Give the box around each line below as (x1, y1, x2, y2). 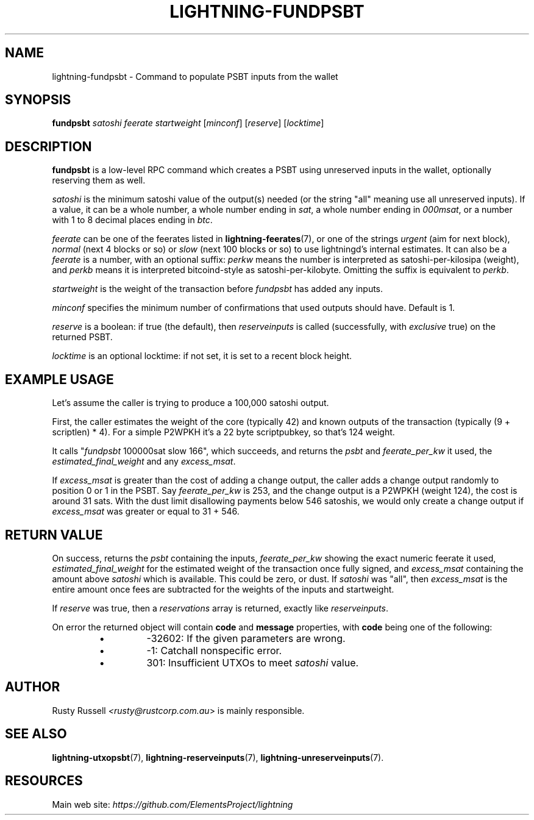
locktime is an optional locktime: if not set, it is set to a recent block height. (52, 351, 352, 362)
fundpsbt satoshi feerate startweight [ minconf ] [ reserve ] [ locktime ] (52, 118, 324, 129)
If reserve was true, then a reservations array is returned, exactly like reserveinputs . (52, 602, 388, 613)
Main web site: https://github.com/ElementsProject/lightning (52, 799, 293, 810)
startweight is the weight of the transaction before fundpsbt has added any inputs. (52, 283, 383, 294)
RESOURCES (5, 773, 83, 789)
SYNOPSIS (5, 92, 71, 108)
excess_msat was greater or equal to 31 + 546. (52, 506, 240, 517)
